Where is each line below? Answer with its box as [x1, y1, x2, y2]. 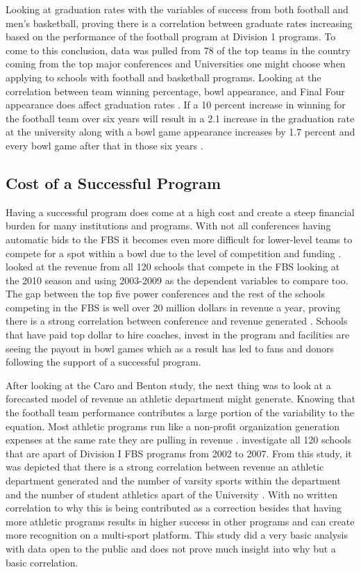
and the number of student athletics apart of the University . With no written [6, 487, 337, 501]
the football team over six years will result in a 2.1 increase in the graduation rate [6, 111, 355, 125]
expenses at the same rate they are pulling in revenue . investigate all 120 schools [6, 432, 351, 447]
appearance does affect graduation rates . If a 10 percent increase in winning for [6, 97, 346, 112]
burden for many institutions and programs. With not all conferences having [6, 218, 331, 233]
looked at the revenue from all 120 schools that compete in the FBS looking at [6, 259, 340, 274]
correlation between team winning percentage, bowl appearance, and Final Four [6, 83, 345, 98]
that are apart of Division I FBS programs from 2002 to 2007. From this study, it [6, 446, 352, 460]
